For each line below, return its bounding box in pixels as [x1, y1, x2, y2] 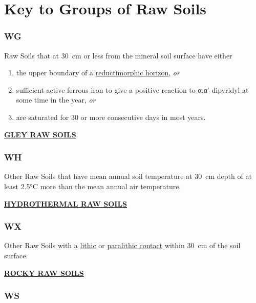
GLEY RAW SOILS [4, 129, 76, 139]
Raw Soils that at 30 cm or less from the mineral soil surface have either [4, 50, 232, 60]
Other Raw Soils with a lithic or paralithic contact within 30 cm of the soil [4, 240, 241, 251]
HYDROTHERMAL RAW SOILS [4, 198, 127, 209]
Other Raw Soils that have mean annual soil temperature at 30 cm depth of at [4, 171, 252, 181]
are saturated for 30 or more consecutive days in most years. [16, 111, 206, 122]
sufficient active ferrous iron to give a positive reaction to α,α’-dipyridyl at [16, 84, 249, 95]
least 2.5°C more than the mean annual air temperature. [4, 180, 181, 191]
